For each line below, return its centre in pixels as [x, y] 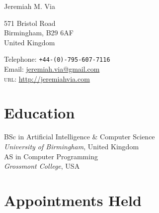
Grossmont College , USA [42, 166]
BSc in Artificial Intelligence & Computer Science [79, 137]
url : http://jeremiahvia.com [47, 78]
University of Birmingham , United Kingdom [72, 146]
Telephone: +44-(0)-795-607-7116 [57, 59]
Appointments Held [73, 200]
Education [40, 113]
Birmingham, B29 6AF [39, 33]
